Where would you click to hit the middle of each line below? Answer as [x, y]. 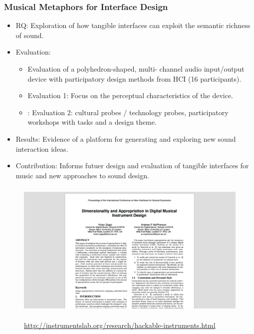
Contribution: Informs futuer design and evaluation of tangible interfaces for [132, 165]
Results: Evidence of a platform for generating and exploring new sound [126, 138]
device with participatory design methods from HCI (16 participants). [134, 78]
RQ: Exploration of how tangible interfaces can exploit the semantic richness [133, 25]
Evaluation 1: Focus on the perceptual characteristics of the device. [130, 95]
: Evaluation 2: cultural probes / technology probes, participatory [128, 112]
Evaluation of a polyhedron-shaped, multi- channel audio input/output [136, 69]
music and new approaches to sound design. [82, 175]
